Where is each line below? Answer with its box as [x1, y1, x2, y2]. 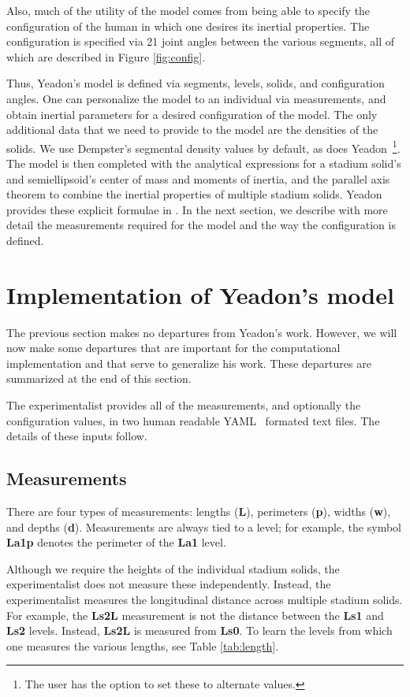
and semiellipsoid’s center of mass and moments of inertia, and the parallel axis [6, 170, 390, 187]
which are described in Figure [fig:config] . [6, 48, 206, 65]
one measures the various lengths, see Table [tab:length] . [6, 637, 279, 654]
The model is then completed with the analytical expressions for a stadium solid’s [6, 155, 401, 171]
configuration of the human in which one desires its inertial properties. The [6, 17, 370, 34]
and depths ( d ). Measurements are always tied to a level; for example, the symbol [6, 518, 401, 535]
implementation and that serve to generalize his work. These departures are [6, 354, 371, 371]
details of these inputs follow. [6, 428, 147, 444]
